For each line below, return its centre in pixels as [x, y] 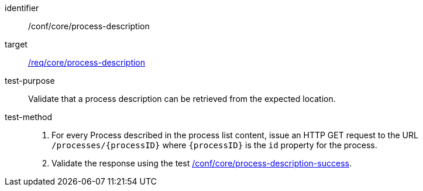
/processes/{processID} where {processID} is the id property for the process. [214, 145]
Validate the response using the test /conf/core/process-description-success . [202, 163]
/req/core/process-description [87, 62]
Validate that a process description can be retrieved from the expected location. [182, 99]
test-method [28, 117]
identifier [22, 8]
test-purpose [30, 81]
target [16, 44]
